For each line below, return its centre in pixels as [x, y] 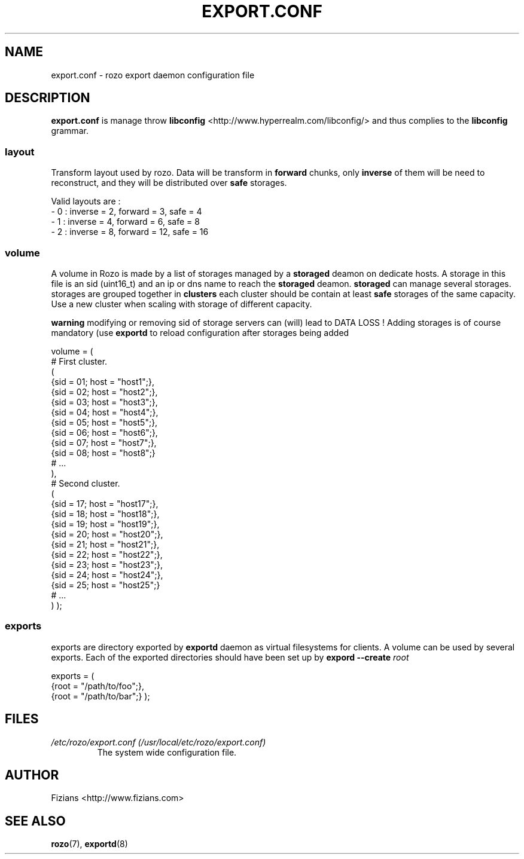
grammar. [70, 131]
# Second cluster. [86, 483]
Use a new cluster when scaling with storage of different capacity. [182, 304]
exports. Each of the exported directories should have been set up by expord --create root [230, 657]
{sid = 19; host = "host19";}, [105, 524]
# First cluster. [79, 361]
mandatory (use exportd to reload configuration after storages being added [200, 332]
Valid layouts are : [86, 201]
